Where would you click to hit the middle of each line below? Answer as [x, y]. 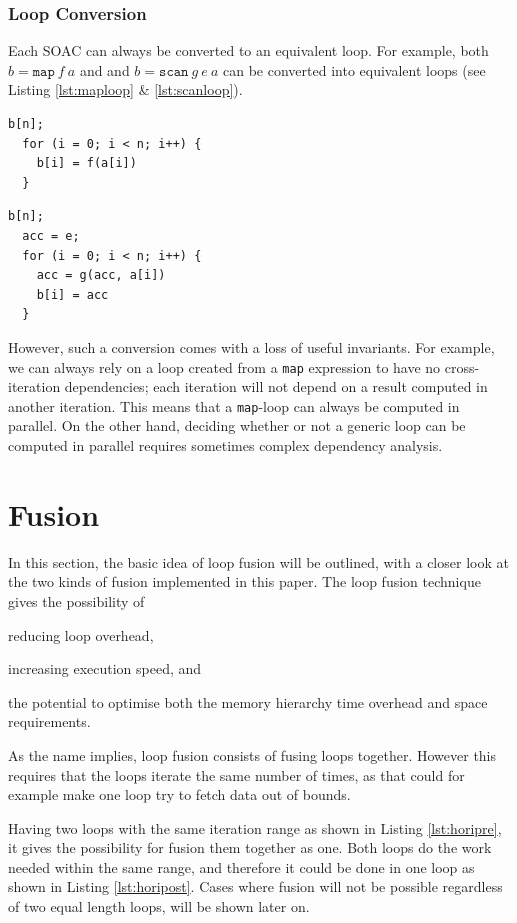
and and [104, 69]
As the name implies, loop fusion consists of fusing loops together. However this [252, 754]
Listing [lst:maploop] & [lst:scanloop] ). [125, 89]
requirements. [49, 721]
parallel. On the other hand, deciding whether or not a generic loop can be [237, 425]
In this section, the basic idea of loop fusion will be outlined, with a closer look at [258, 561]
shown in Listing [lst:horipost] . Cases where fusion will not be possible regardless [255, 886]
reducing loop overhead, [81, 634]
